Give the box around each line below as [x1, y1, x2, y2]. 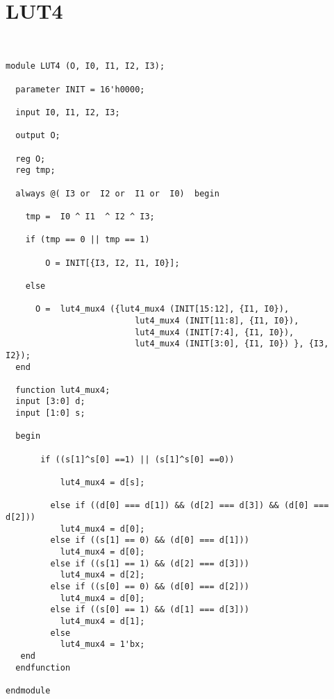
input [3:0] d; [15, 396, 85, 407]
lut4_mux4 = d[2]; [60, 570, 145, 580]
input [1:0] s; [15, 408, 85, 419]
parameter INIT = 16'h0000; [15, 84, 145, 94]
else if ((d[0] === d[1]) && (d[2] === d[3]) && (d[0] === [50, 500, 329, 511]
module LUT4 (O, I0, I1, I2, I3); [6, 61, 165, 71]
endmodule [6, 685, 51, 696]
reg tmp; [15, 165, 56, 176]
